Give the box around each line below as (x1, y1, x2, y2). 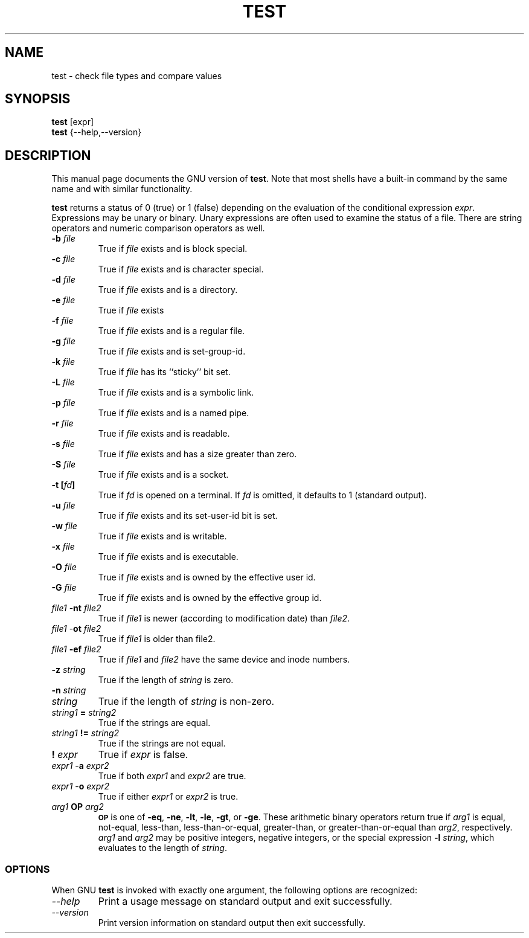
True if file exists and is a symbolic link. (98, 387, 254, 398)
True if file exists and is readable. (98, 428, 230, 439)
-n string (51, 685, 86, 696)
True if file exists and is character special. (98, 264, 264, 275)
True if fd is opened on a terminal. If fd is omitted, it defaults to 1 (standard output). (98, 490, 427, 501)
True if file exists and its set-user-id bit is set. (98, 510, 278, 521)
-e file (51, 295, 75, 306)
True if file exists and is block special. (98, 243, 248, 254)
